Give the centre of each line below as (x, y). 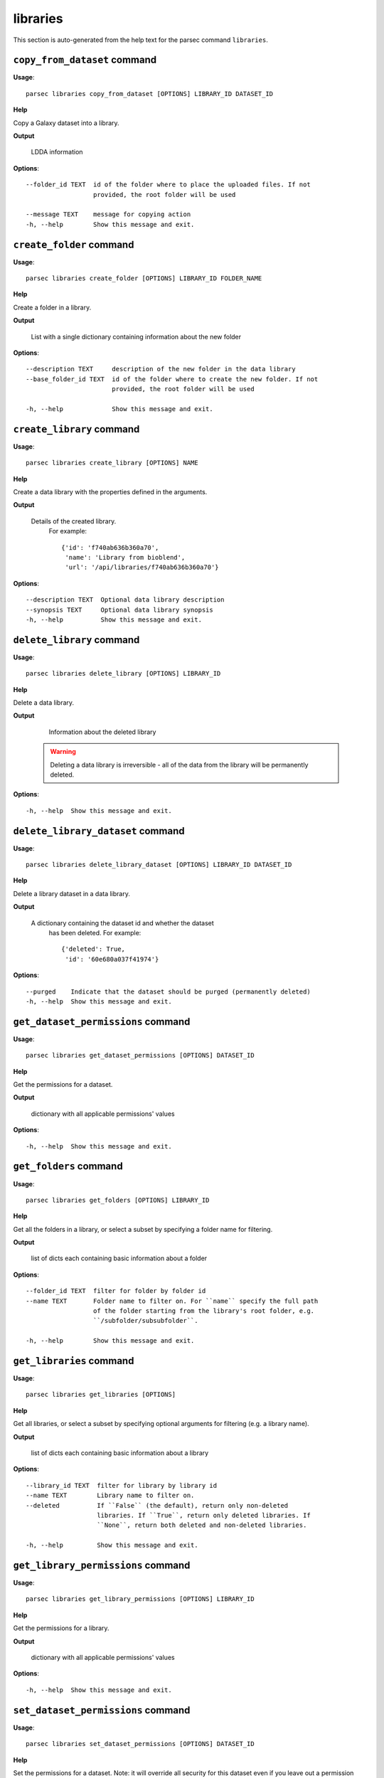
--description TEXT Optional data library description (125, 600)
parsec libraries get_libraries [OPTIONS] (101, 1395)
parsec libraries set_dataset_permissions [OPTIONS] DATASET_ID (140, 1744)
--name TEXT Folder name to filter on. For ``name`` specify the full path (172, 1301)
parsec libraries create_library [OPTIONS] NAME (112, 463)
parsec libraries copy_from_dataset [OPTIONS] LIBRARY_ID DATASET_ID (150, 94)
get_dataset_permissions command (102, 1022)
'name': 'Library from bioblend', (125, 557)
